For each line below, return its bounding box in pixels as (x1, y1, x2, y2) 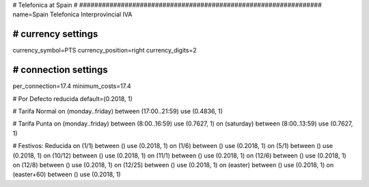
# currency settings (12, 28, 98, 40)
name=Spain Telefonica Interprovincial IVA (12, 10, 133, 18)
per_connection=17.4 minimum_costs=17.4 (12, 82, 131, 90)
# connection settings (12, 64, 109, 76)
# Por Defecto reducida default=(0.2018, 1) (12, 94, 133, 102)
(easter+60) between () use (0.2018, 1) (12, 171, 121, 179)
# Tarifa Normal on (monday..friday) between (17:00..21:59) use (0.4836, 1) (12, 106, 223, 115)
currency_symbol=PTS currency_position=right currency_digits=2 (12, 46, 197, 55)
